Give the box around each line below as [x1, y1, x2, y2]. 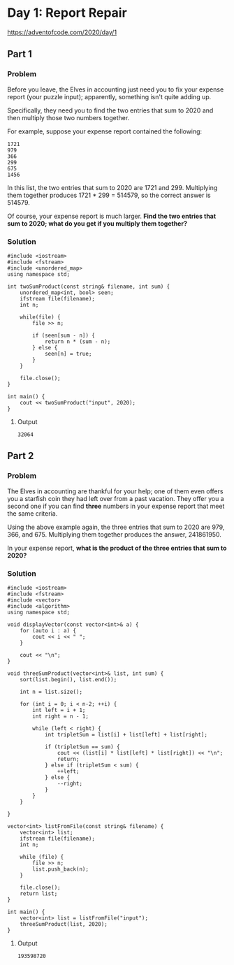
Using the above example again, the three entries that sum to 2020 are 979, [7, 523, 225, 531]
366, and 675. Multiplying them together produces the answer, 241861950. [7, 530, 222, 539]
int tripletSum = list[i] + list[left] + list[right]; [44, 731, 208, 738]
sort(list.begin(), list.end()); [20, 676, 117, 683]
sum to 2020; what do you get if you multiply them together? [7, 219, 187, 228]
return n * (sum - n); [44, 338, 111, 345]
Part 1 [7, 48, 33, 60]
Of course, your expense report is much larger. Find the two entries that [7, 212, 217, 220]
